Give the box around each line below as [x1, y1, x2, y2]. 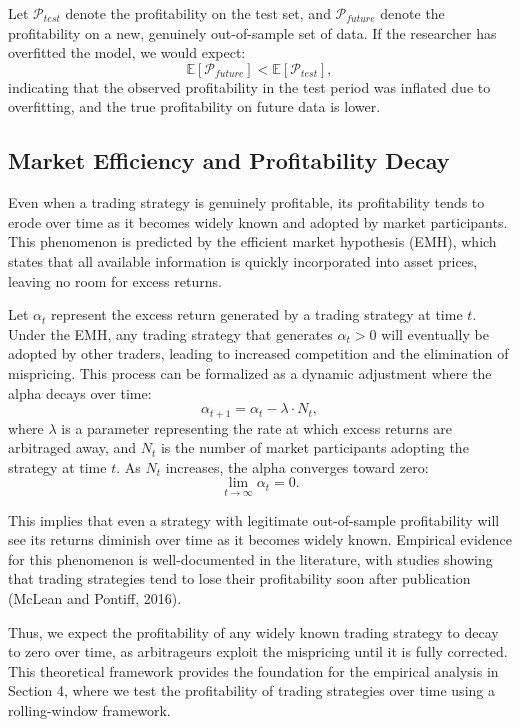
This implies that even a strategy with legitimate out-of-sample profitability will [8, 509, 500, 530]
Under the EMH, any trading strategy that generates [8, 323, 333, 344]
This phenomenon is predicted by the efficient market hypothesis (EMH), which [8, 231, 497, 252]
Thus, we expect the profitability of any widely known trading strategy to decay [8, 621, 499, 642]
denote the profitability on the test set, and [65, 3, 331, 23]
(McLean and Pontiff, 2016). [8, 587, 182, 608]
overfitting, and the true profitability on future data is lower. [8, 96, 381, 117]
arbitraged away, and [8, 437, 137, 458]
